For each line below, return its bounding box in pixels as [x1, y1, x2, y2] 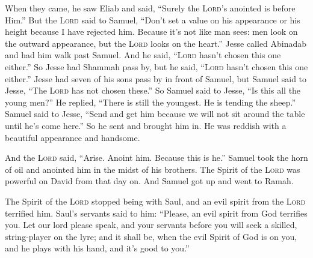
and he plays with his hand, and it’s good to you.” [5, 242, 190, 254]
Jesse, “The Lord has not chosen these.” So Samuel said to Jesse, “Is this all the [5, 84, 301, 97]
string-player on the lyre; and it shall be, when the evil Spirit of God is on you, [5, 230, 297, 242]
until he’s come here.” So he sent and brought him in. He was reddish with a [5, 119, 287, 131]
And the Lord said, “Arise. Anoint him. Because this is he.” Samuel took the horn [5, 151, 308, 164]
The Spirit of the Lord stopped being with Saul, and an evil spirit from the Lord [5, 194, 306, 207]
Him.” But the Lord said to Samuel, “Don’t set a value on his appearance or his [5, 13, 300, 26]
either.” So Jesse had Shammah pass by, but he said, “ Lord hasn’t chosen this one [5, 60, 308, 73]
